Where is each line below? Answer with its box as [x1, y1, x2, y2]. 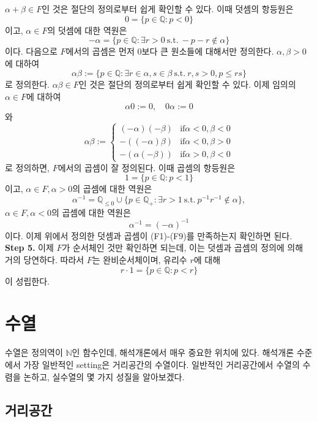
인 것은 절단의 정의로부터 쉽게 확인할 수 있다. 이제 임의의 [78, 78, 296, 91]
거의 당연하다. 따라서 [5, 253, 84, 266]
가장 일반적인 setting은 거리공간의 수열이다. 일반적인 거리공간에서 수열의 [23, 358, 300, 370]
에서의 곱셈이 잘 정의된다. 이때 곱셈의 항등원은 [58, 161, 236, 174]
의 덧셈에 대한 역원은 [47, 23, 127, 36]
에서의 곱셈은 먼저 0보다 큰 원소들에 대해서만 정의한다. [65, 45, 274, 58]
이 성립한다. [5, 274, 50, 287]
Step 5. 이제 [5, 241, 54, 254]
